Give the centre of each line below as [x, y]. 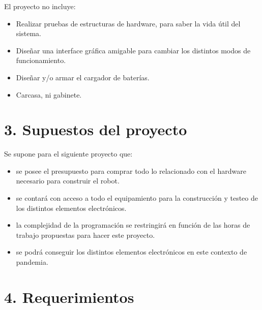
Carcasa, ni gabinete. [49, 94]
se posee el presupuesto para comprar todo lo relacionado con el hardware [131, 170]
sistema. [28, 33]
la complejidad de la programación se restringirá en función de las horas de [133, 225]
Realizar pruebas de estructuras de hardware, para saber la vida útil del [128, 23]
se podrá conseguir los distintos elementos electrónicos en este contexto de [132, 252]
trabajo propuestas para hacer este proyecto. [85, 235]
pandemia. [32, 262]
